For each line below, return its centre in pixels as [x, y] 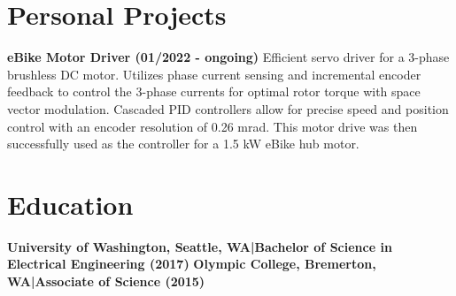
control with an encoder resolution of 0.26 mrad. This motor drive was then [213, 126]
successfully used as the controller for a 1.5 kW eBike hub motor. [183, 144]
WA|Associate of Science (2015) [106, 281]
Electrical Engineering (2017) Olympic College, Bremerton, [192, 264]
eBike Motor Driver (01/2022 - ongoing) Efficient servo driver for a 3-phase [228, 57]
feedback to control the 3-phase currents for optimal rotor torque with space [214, 91]
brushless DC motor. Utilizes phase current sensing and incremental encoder [214, 74]
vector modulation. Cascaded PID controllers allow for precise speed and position [228, 108]
